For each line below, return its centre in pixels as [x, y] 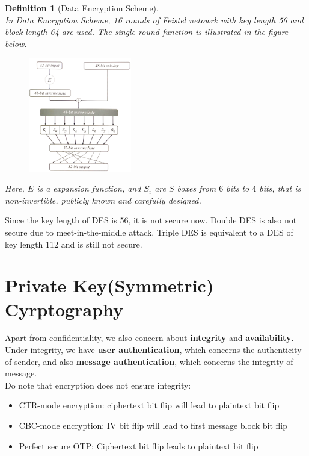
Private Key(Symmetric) [109, 285]
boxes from [197, 188]
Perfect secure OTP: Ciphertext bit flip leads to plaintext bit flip [139, 445]
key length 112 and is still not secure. [74, 244]
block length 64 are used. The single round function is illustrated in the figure [147, 32]
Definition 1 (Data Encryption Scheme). [82, 8]
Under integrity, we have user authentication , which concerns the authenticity [153, 350]
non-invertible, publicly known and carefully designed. [103, 200]
